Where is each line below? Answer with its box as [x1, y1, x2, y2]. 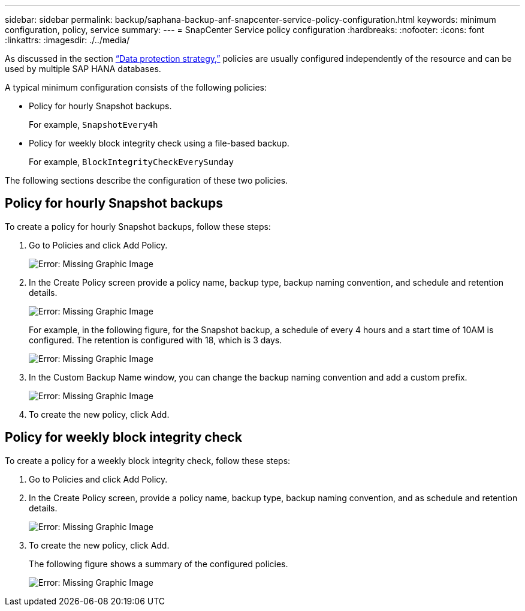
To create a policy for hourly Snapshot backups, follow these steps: [5, 221, 271, 232]
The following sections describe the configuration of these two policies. [5, 175, 288, 185]
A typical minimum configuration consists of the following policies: [5, 82, 267, 92]
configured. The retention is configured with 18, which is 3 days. [29, 334, 282, 345]
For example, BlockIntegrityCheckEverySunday [29, 157, 234, 167]
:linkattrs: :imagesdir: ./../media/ [5, 35, 130, 45]
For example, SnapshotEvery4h [29, 119, 158, 130]
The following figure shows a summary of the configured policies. [29, 558, 288, 569]
